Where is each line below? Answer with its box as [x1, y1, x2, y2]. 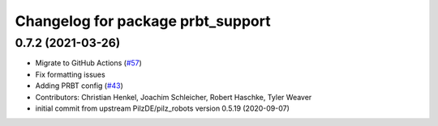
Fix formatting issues [35, 69, 105, 79]
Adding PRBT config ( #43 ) [35, 81, 123, 90]
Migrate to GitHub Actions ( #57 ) [35, 58, 142, 68]
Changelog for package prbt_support [15, 12, 271, 30]
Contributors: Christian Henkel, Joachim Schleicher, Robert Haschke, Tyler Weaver [35, 92, 312, 102]
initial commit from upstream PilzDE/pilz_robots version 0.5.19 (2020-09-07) [35, 103, 290, 113]
